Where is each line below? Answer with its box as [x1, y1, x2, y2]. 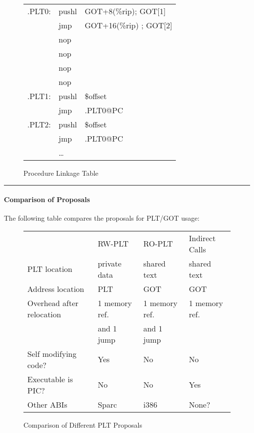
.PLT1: [27, 90, 51, 102]
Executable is [27, 373, 73, 385]
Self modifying [27, 348, 77, 359]
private [98, 257, 122, 269]
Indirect [189, 232, 216, 244]
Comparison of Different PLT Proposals [23, 419, 143, 430]
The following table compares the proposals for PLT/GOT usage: [4, 213, 200, 223]
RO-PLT [143, 238, 173, 249]
